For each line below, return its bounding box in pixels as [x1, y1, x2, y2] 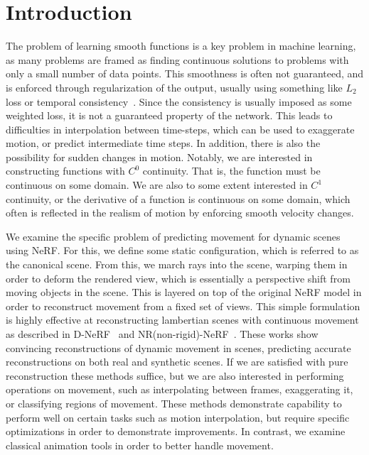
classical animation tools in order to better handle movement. [6, 437, 274, 452]
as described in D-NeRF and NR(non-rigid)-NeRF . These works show [6, 327, 319, 341]
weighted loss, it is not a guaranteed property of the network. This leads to [6, 108, 333, 123]
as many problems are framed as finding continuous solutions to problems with [6, 52, 349, 67]
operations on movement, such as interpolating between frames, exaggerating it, [6, 382, 353, 397]
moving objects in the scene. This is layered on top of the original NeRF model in [6, 285, 362, 300]
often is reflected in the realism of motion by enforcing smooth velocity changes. [6, 205, 354, 220]
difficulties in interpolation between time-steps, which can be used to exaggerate [6, 121, 355, 136]
